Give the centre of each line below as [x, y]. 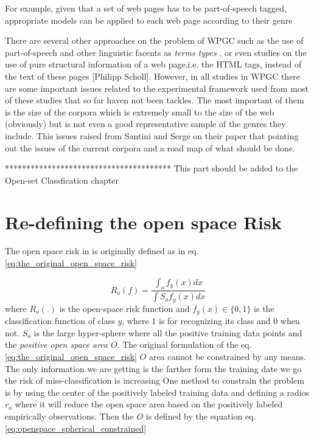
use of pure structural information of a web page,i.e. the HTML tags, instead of [153, 64]
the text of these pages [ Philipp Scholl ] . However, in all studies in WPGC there [153, 76]
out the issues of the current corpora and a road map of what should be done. [150, 147]
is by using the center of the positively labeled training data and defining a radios [157, 392]
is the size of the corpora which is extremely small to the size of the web [140, 112]
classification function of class [60, 321]
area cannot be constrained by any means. [227, 356]
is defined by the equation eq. [201, 416]
